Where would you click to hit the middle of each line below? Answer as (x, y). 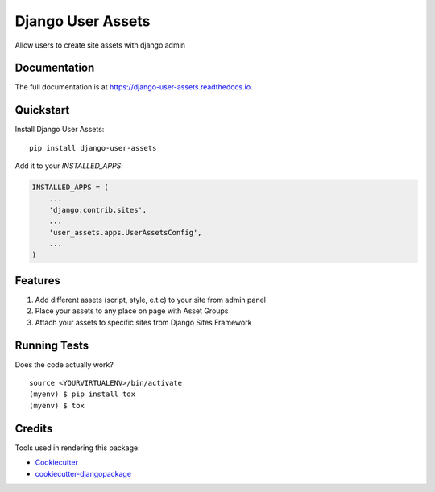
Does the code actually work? (64, 364)
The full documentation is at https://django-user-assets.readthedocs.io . (134, 87)
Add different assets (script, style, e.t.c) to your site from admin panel (150, 300)
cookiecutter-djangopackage (83, 473)
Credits (34, 428)
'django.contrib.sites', (98, 210)
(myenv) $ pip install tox (83, 394)
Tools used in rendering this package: (77, 448)
